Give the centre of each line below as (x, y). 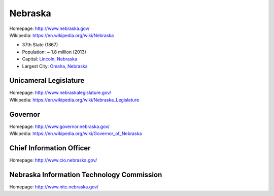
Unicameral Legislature (47, 80)
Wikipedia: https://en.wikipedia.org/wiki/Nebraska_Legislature (74, 100)
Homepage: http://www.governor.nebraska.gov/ (60, 126)
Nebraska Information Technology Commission (86, 174)
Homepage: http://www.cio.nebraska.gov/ (53, 160)
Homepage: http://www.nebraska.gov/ (49, 28)
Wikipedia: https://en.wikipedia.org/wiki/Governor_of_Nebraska (76, 134)
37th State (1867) (40, 45)
